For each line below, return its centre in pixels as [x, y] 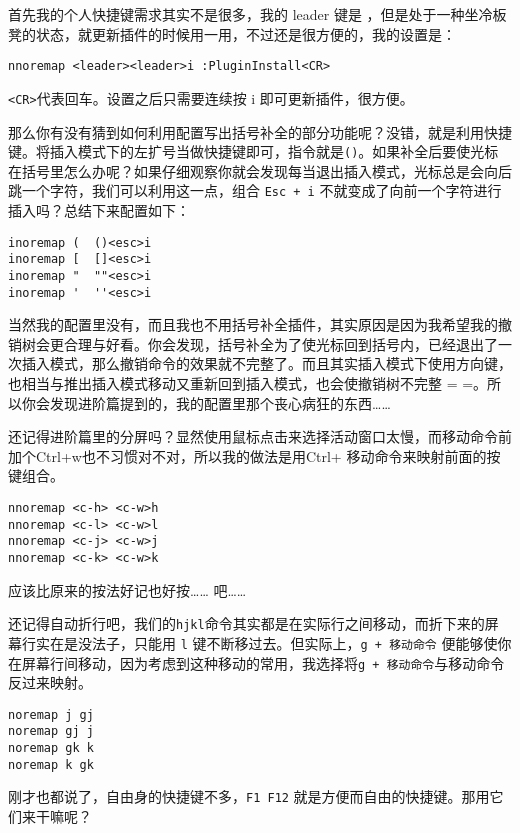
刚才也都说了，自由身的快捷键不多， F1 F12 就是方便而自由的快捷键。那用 [249, 796]
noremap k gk [51, 764]
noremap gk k [51, 748]
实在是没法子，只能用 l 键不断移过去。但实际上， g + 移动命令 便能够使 [266, 642]
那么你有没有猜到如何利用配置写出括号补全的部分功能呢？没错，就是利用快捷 [260, 131]
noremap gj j [51, 731]
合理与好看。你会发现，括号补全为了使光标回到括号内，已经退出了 [280, 343]
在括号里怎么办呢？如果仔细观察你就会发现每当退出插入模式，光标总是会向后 [260, 170]
